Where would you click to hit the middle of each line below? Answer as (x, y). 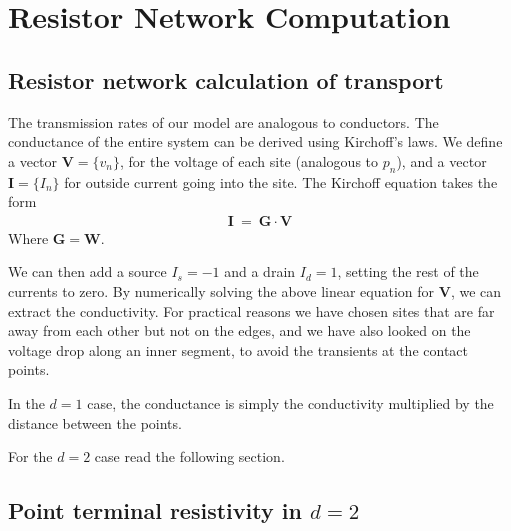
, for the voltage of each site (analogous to (249, 160)
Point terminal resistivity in (155, 510)
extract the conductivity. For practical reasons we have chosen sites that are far (251, 310)
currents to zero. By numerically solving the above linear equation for (221, 290)
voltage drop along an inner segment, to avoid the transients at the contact (238, 349)
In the (26, 402)
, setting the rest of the (408, 271)
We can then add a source (87, 271)
